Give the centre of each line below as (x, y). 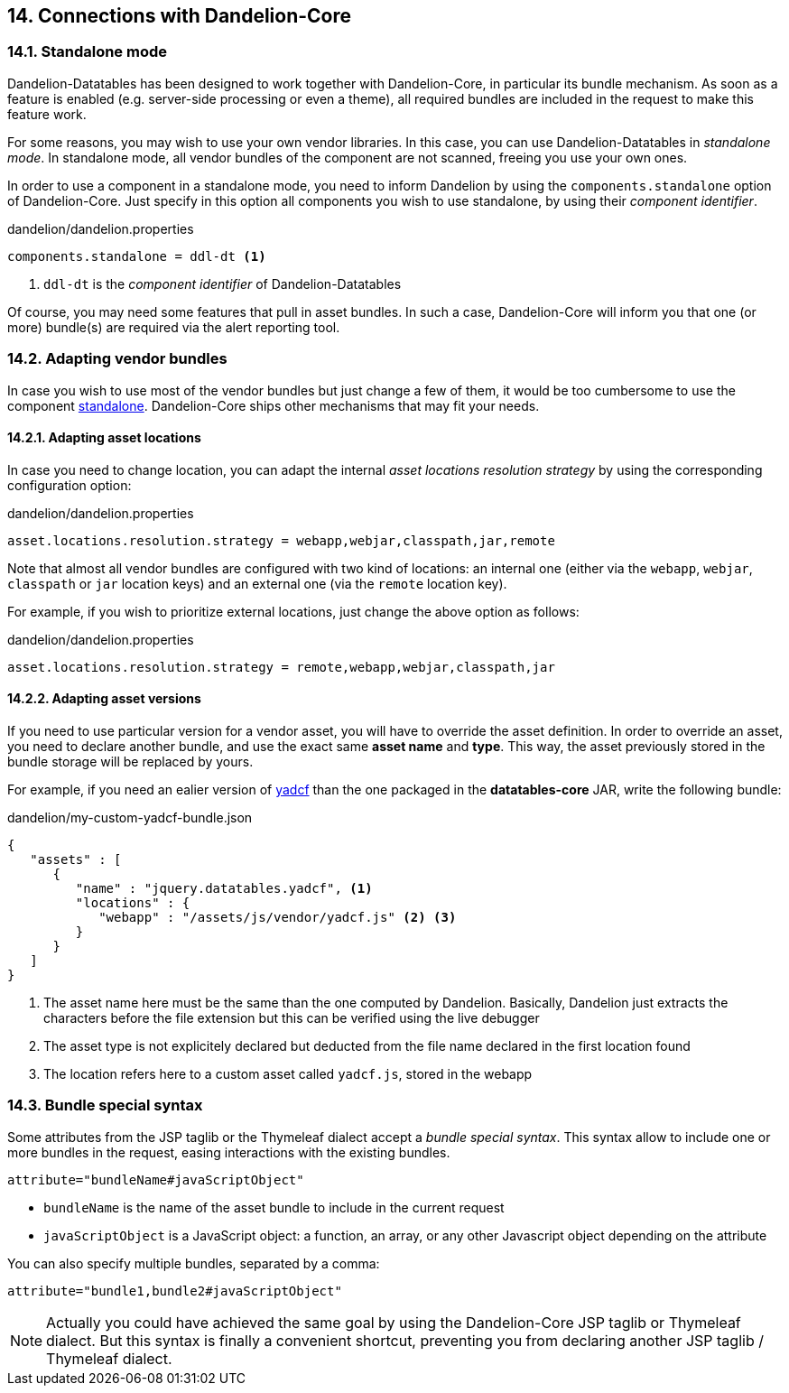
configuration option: (70, 485)
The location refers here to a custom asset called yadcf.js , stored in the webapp (288, 1073)
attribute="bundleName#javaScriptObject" (156, 1179)
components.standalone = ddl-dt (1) (137, 256)
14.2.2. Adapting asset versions (104, 699)
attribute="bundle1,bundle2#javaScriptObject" (175, 1291)
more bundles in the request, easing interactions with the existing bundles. (229, 1152)
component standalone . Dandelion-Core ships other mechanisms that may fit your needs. (274, 405)
